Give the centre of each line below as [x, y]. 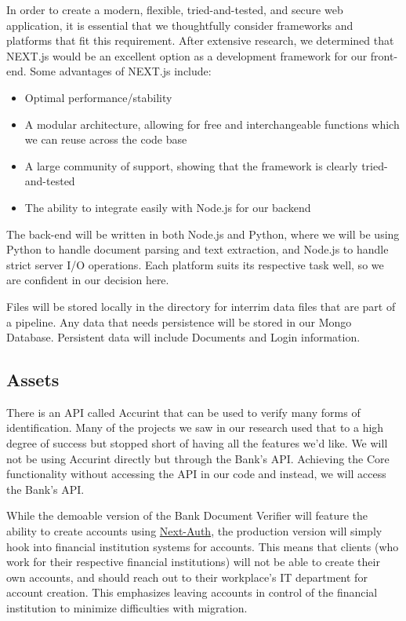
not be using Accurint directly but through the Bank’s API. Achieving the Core [198, 458]
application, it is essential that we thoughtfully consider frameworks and [180, 25]
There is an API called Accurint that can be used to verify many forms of [183, 412]
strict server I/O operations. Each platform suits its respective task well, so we [195, 264]
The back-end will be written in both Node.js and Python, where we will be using [203, 234]
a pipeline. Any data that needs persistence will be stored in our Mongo [179, 321]
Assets [33, 380]
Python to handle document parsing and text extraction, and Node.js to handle [198, 249]
